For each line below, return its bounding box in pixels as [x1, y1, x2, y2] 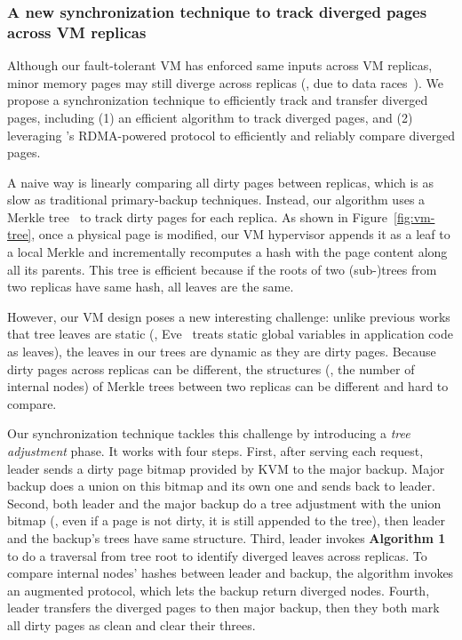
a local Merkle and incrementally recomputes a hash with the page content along [7, 243, 448, 261]
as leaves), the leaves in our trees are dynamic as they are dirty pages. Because [7, 342, 436, 361]
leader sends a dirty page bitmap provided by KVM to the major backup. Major [7, 459, 445, 477]
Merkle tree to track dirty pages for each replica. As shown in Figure [7, 207, 388, 226]
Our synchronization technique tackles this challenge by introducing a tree [7, 424, 410, 443]
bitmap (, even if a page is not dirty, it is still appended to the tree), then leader [7, 511, 446, 530]
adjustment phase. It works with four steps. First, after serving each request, [7, 442, 424, 460]
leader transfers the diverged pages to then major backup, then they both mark [7, 598, 440, 617]
